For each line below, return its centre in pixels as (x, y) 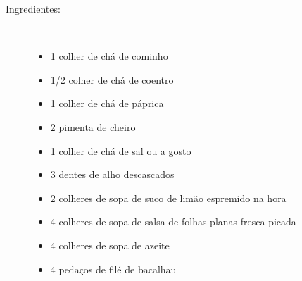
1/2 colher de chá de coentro (112, 79)
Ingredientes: (33, 8)
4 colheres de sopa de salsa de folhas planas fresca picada (173, 221)
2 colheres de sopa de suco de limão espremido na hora (168, 198)
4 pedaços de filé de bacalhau (113, 269)
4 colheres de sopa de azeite (110, 245)
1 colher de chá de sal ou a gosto (121, 150)
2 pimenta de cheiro (93, 126)
